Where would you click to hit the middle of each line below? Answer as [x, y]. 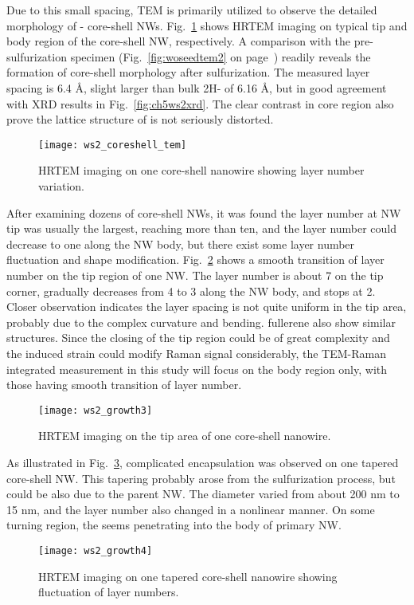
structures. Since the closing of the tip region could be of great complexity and [198, 338]
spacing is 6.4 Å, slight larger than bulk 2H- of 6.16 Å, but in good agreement [197, 87]
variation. [62, 186]
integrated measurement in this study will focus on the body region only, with [197, 369]
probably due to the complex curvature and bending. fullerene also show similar [201, 322]
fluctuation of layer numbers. [109, 592]
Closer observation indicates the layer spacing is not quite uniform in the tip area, [207, 306]
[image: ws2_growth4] [96, 550]
